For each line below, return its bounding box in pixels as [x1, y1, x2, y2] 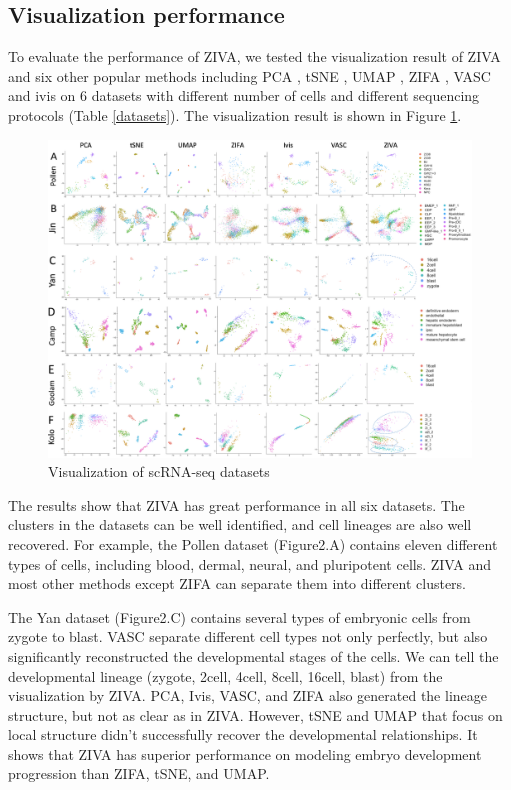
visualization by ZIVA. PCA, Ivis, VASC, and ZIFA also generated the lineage [8, 685, 487, 706]
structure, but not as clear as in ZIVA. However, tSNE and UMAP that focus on [8, 704, 503, 725]
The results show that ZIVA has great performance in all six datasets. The [8, 494, 465, 515]
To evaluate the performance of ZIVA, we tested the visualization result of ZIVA [8, 46, 501, 67]
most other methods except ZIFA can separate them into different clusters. [8, 573, 467, 594]
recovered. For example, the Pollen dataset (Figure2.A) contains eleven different [8, 533, 498, 554]
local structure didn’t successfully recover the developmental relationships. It [8, 724, 478, 745]
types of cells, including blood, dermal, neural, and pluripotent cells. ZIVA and [8, 553, 492, 574]
